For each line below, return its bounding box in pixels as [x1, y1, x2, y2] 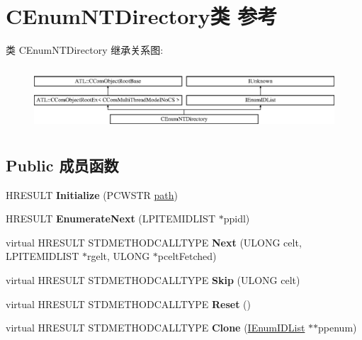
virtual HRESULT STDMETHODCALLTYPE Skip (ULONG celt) [6, 273, 300, 288]
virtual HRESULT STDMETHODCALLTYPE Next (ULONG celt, [6, 234, 302, 249]
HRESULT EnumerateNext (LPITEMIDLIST [6, 211, 216, 226]
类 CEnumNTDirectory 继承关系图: [6, 42, 164, 57]
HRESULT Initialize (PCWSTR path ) [6, 187, 178, 202]
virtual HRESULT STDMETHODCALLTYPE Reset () [6, 296, 251, 311]
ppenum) [318, 320, 357, 335]
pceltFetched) [157, 249, 217, 263]
